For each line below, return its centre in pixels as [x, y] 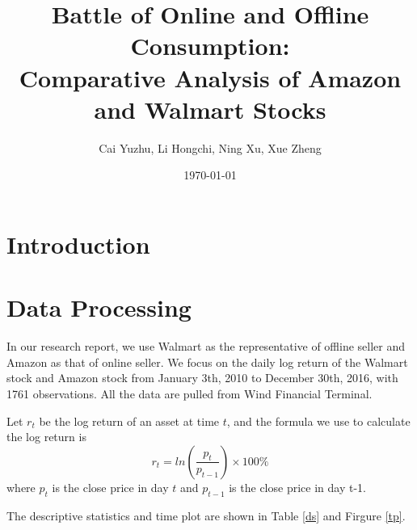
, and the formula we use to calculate [318, 421]
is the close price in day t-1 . [297, 487]
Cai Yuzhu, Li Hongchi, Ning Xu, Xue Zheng [210, 147]
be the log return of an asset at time [129, 421]
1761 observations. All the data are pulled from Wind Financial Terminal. [190, 393]
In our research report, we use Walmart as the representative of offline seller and [206, 346]
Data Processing [99, 307]
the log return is [46, 437]
